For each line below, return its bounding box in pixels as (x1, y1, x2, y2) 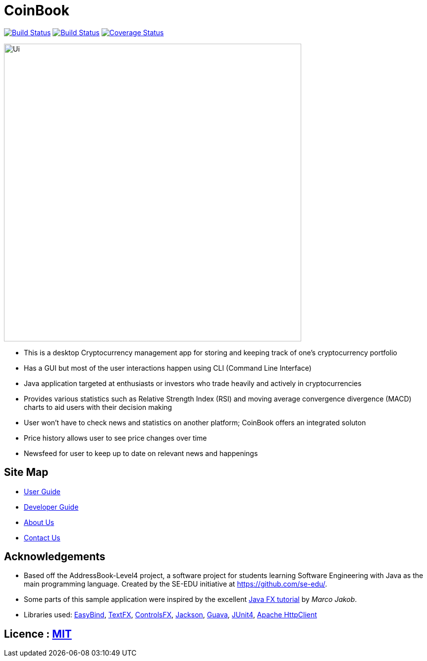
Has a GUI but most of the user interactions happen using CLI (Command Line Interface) (24, 363, 312, 372)
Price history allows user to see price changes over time (24, 433, 207, 442)
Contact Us (24, 533, 60, 542)
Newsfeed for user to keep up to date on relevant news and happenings (24, 449, 258, 458)
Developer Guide (24, 502, 79, 511)
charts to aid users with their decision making (24, 402, 172, 411)
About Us (24, 518, 54, 527)
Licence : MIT (4, 627, 72, 640)
